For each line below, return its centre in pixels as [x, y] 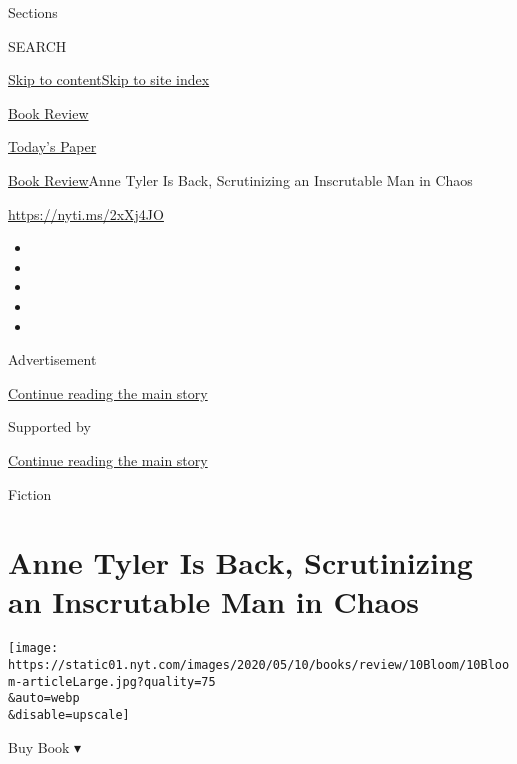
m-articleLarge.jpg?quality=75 [112, 681]
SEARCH [37, 45]
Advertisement [52, 359]
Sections [33, 12]
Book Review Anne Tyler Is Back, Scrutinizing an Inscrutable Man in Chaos [240, 179]
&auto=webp [44, 698]
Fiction [30, 493]
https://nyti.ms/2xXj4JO [86, 213]
